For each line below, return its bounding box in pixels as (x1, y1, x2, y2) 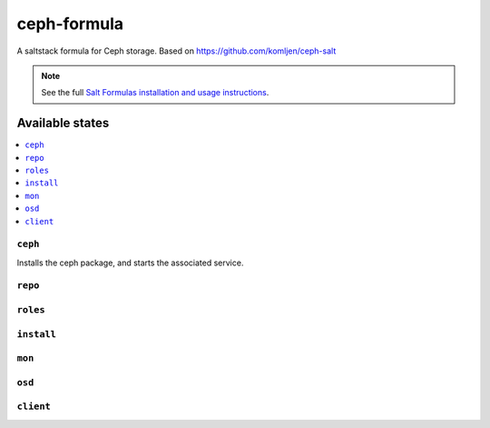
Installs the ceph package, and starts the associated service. (16, 257, 244, 268)
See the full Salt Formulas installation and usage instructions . (41, 87, 269, 98)
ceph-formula (16, 14, 124, 34)
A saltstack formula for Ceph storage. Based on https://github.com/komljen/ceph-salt (16, 45, 337, 56)
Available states (16, 115, 110, 131)
